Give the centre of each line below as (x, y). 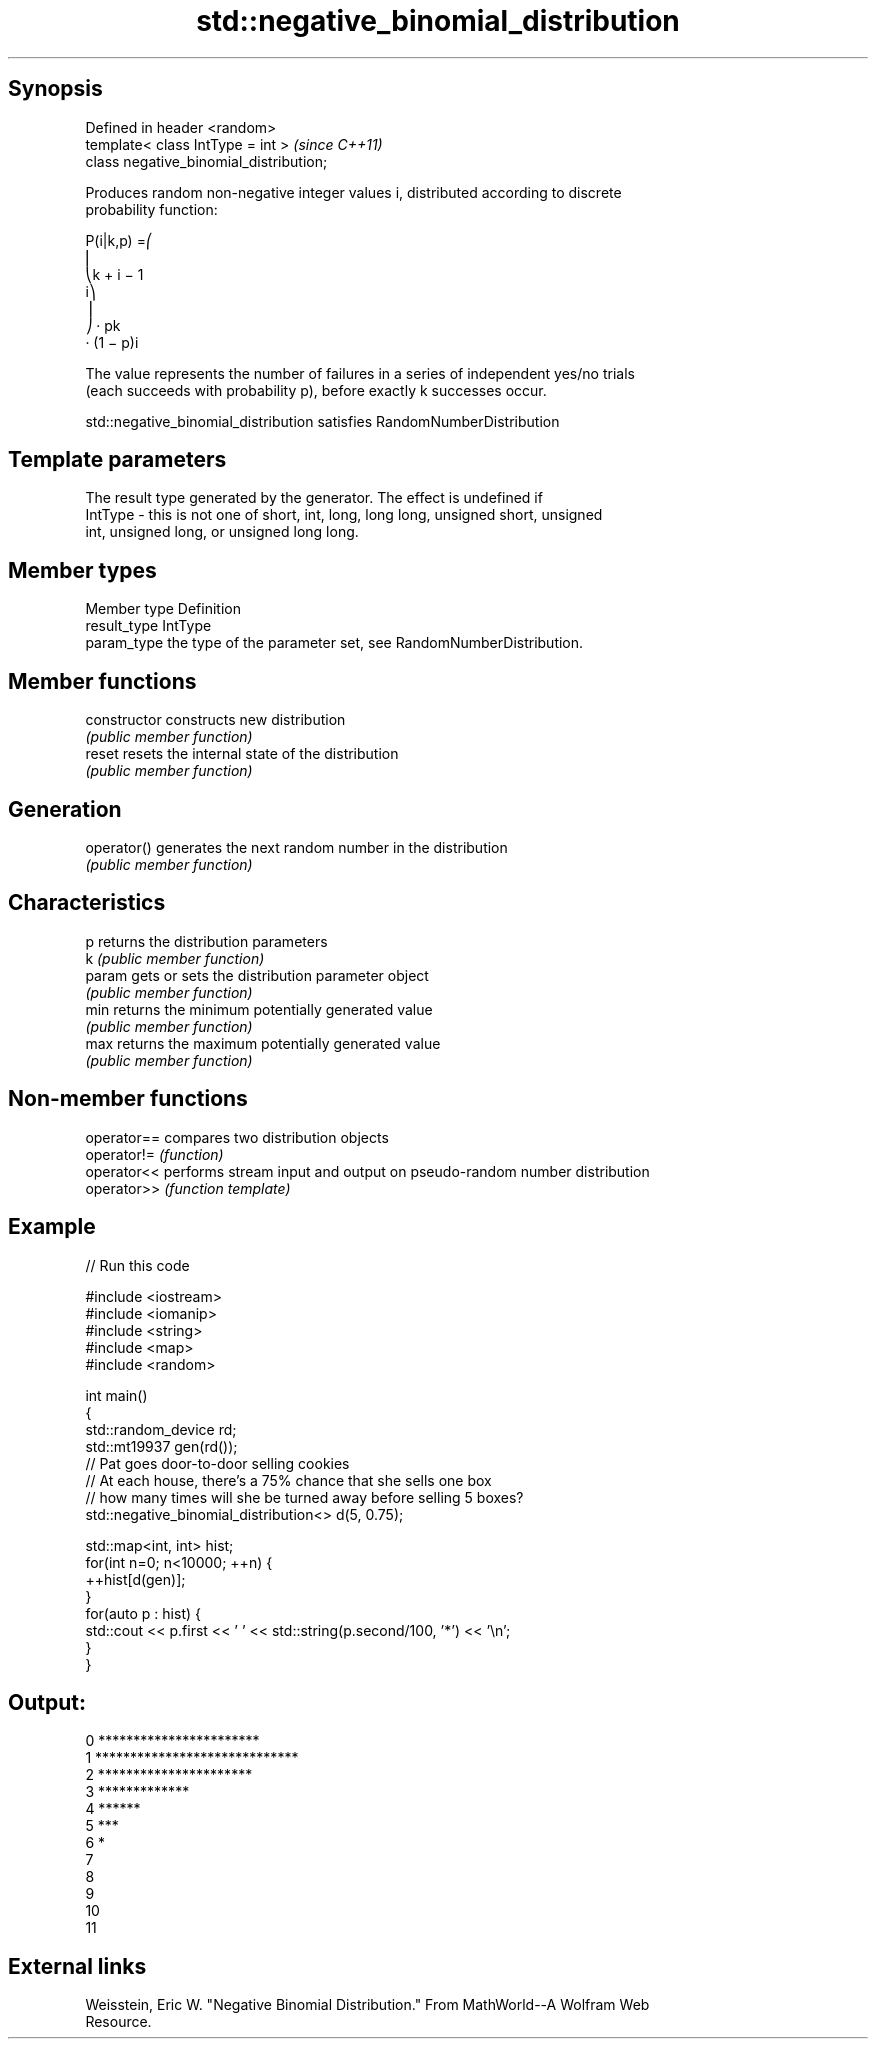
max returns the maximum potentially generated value (263, 1043)
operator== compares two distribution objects (237, 1137)
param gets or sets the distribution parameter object (257, 975)
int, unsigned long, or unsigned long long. (222, 532)
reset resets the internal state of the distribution (242, 754)
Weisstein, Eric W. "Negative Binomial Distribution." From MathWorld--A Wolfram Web (367, 2005)
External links (77, 1966)
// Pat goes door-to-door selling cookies (217, 1463)
